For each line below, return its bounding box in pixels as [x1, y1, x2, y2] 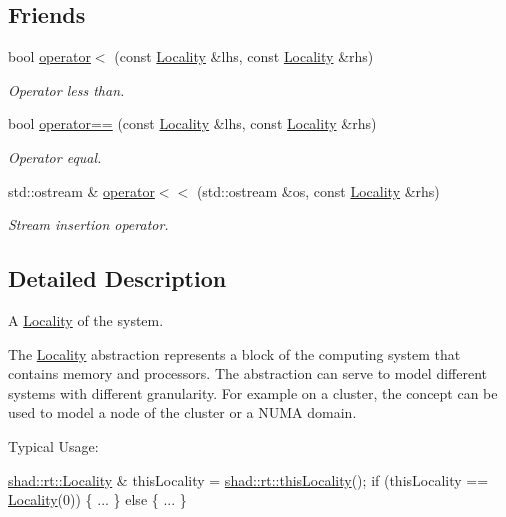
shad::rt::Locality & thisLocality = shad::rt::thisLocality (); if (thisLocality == [8, 469, 489, 490]
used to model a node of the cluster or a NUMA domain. [8, 402, 357, 423]
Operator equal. [8, 146, 102, 167]
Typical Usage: [8, 435, 99, 456]
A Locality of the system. [8, 309, 164, 330]
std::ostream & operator [8, 180, 155, 201]
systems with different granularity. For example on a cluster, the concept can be [8, 382, 498, 403]
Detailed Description [8, 263, 227, 294]
